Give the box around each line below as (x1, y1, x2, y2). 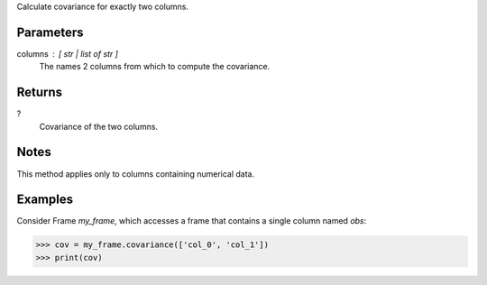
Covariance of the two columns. (39, 121, 158, 132)
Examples (16, 192, 74, 207)
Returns (16, 85, 63, 100)
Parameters (16, 24, 84, 40)
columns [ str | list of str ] (16, 48, 119, 59)
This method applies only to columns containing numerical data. (16, 168, 255, 179)
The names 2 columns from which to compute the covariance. (39, 61, 271, 72)
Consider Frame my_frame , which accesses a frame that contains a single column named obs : (16, 216, 367, 226)
